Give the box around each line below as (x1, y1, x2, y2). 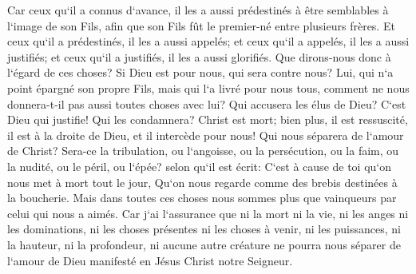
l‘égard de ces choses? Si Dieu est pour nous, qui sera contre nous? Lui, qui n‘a (7, 64, 394, 81)
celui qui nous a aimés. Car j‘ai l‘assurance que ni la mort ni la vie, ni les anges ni (7, 205, 409, 221)
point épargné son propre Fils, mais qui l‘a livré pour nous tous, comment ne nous (7, 79, 410, 96)
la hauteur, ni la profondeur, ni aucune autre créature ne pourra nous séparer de (7, 236, 401, 252)
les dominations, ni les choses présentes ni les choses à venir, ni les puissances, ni (7, 220, 402, 237)
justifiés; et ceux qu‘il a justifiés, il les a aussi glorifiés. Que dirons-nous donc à (7, 48, 391, 65)
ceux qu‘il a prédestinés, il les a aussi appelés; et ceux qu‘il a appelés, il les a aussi (7, 33, 410, 50)
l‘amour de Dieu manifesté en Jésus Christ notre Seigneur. (7, 252, 293, 268)
